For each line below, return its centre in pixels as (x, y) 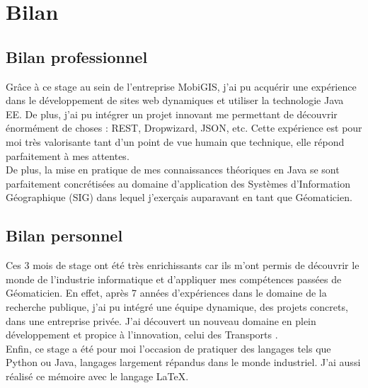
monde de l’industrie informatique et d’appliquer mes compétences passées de (174, 279)
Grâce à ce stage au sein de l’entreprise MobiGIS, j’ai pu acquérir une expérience (181, 86)
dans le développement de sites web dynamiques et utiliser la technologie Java (175, 100)
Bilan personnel (64, 235)
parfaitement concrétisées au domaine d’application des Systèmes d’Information (178, 183)
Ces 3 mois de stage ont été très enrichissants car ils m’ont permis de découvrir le (183, 265)
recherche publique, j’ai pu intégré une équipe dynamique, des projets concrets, (177, 306)
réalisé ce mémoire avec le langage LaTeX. (97, 376)
